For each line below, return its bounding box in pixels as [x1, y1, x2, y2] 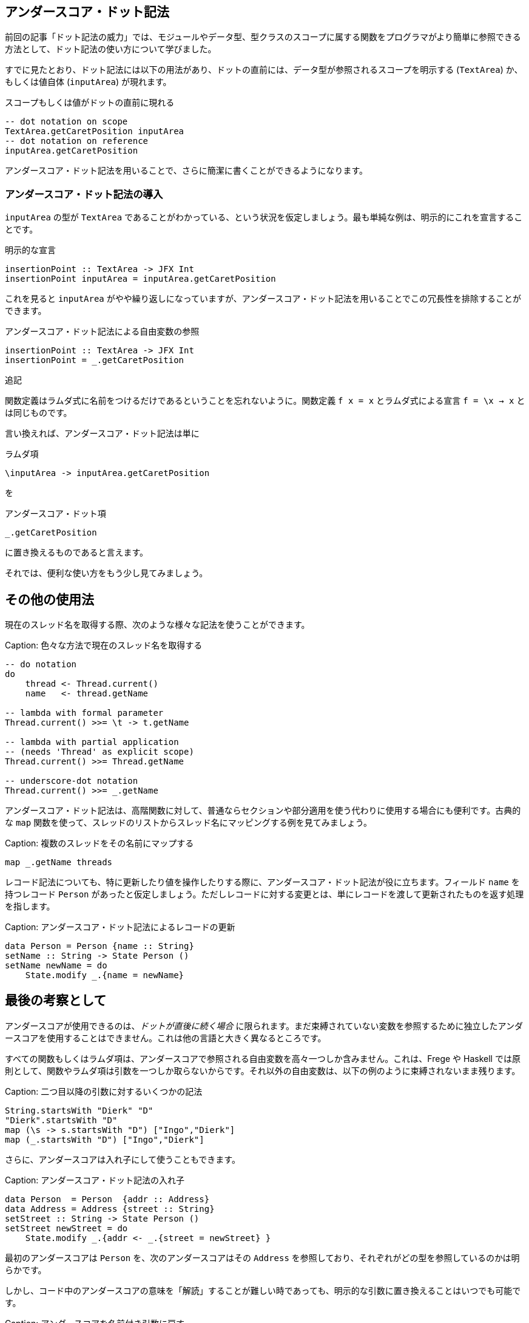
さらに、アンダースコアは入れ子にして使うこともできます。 [5, 1154, 240, 1165]
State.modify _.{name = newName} [25, 970, 184, 981]
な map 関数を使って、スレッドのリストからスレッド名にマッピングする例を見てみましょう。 [5, 817, 372, 828]
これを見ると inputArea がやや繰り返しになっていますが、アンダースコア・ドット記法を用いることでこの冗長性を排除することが [5, 293, 522, 304]
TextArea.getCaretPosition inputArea [5, 126, 184, 137]
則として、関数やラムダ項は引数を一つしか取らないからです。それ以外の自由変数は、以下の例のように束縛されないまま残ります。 [5, 1065, 521, 1076]
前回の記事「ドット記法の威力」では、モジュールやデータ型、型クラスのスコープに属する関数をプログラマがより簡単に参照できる [5, 32, 521, 43]
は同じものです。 [5, 407, 72, 418]
